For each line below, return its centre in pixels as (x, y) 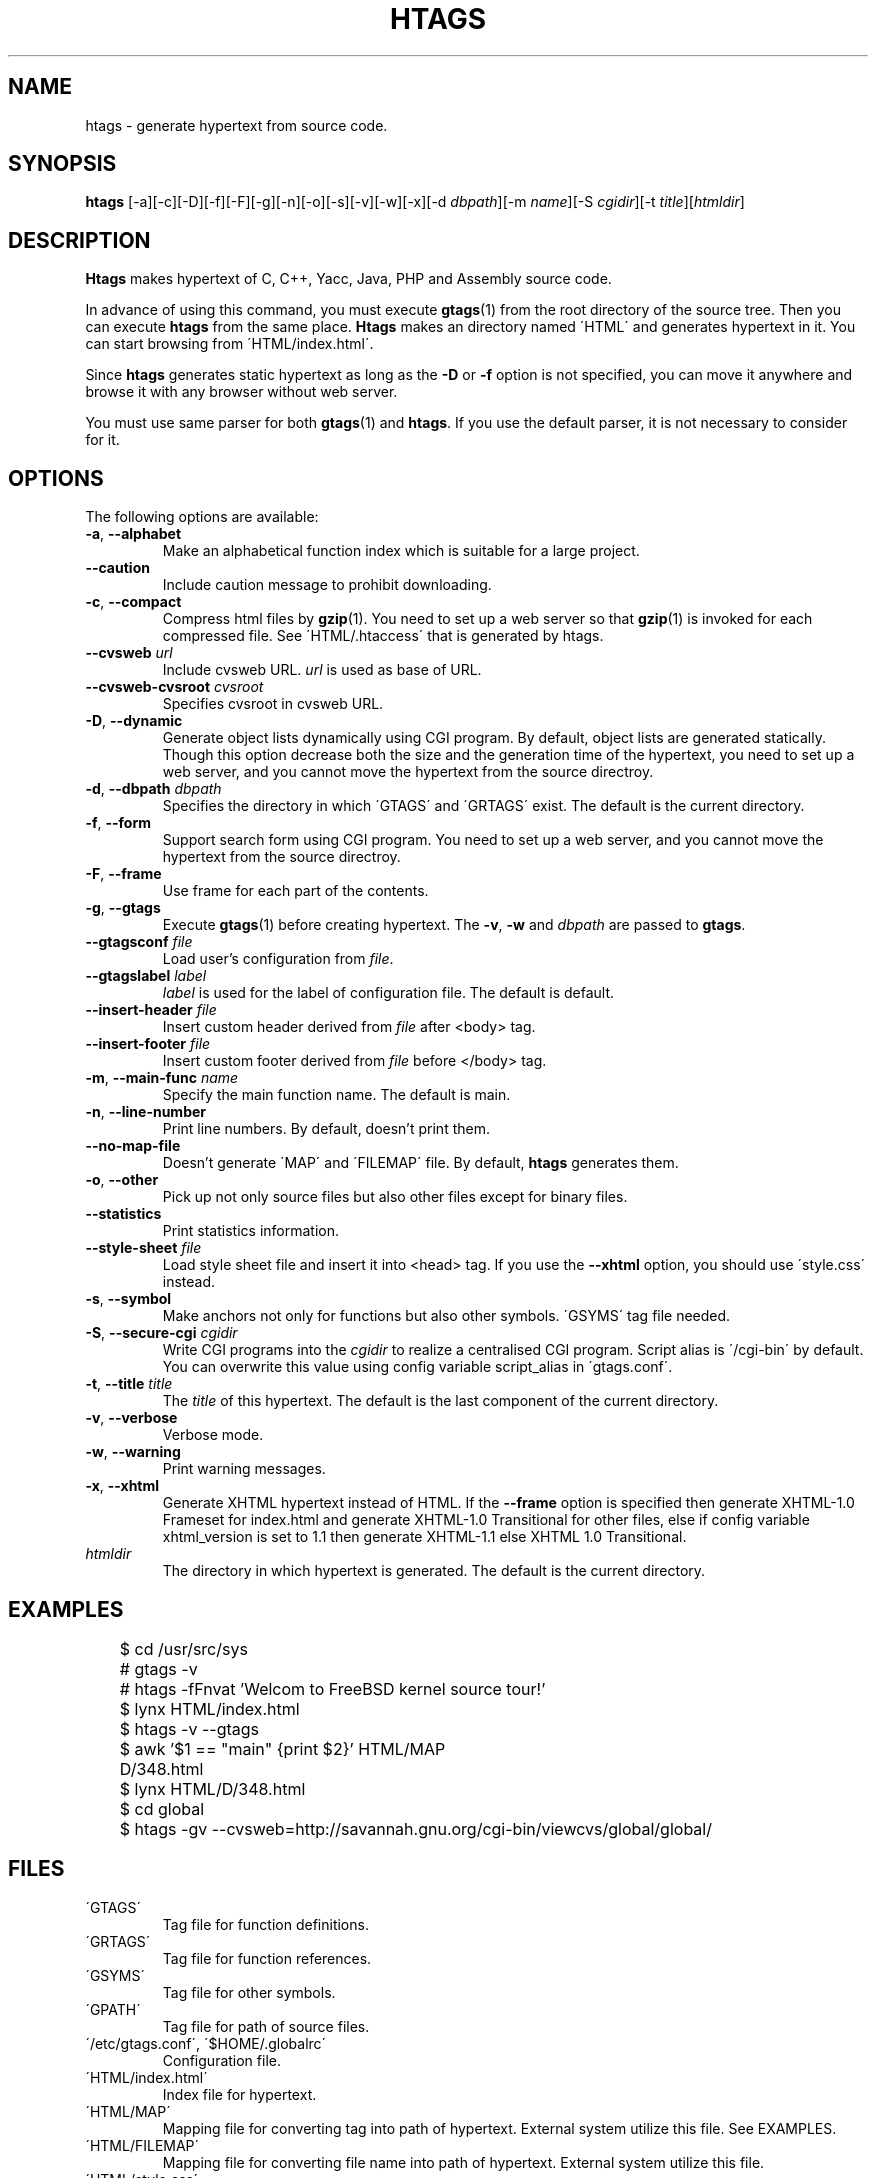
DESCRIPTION (79, 240)
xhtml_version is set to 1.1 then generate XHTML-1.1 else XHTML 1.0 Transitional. (424, 1537)
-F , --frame (123, 874)
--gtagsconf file (139, 942)
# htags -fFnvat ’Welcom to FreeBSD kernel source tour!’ (332, 1688)
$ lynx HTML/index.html (209, 1708)
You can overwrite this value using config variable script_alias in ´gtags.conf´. (417, 1367)
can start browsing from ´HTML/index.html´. (229, 344)
